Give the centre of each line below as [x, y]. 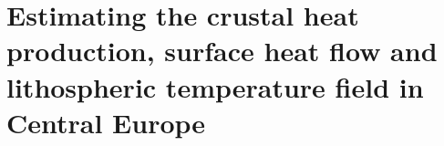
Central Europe [106, 122]
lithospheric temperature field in [215, 86]
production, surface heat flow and [222, 51]
